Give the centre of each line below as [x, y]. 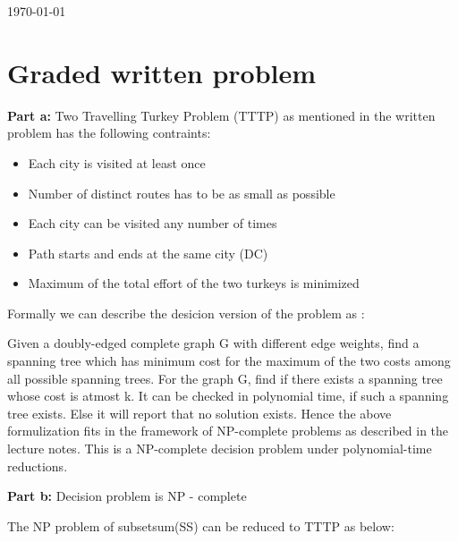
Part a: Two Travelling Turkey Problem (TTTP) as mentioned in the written [221, 115]
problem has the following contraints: [109, 133]
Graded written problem [162, 72]
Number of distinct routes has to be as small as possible [182, 193]
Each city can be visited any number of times [153, 223]
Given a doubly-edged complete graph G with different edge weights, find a [213, 343]
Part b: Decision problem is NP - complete [127, 496]
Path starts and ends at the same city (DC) [148, 253]
